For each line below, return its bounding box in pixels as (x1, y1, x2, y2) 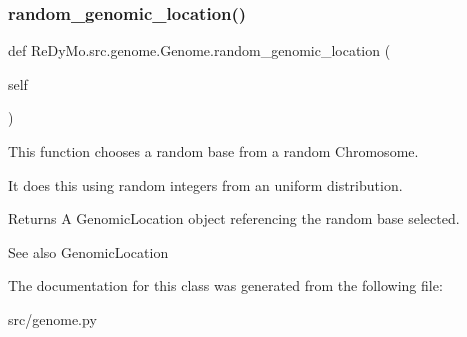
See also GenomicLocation (8, 241, 169, 262)
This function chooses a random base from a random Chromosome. (8, 141, 419, 161)
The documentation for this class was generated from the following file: (8, 275, 443, 296)
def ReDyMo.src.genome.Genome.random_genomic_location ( (8, 40, 391, 61)
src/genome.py (8, 308, 97, 329)
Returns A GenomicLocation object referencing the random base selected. (8, 208, 460, 229)
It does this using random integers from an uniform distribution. (8, 174, 403, 195)
